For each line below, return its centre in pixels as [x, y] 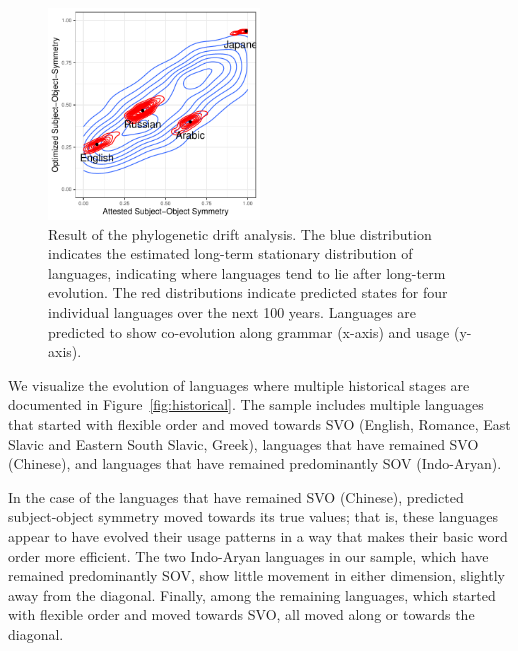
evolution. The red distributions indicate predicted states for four [248, 292]
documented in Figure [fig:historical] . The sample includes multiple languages [246, 404]
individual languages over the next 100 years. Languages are [232, 311]
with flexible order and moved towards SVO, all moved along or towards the [241, 614]
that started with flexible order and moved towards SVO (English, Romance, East [259, 423]
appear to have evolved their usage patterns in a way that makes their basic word [258, 535]
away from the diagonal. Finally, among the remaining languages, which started [252, 594]
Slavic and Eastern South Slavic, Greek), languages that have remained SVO [243, 443]
